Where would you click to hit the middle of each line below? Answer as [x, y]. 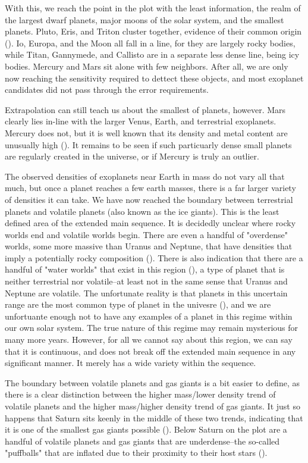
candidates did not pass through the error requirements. [107, 90]
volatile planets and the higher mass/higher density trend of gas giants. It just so [153, 406]
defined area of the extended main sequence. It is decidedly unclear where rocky [150, 223]
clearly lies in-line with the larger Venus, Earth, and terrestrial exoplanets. [141, 121]
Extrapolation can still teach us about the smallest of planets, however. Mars [145, 109]
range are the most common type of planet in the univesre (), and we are [138, 304]
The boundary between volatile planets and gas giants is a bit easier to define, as [152, 382]
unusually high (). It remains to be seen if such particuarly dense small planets [148, 144]
